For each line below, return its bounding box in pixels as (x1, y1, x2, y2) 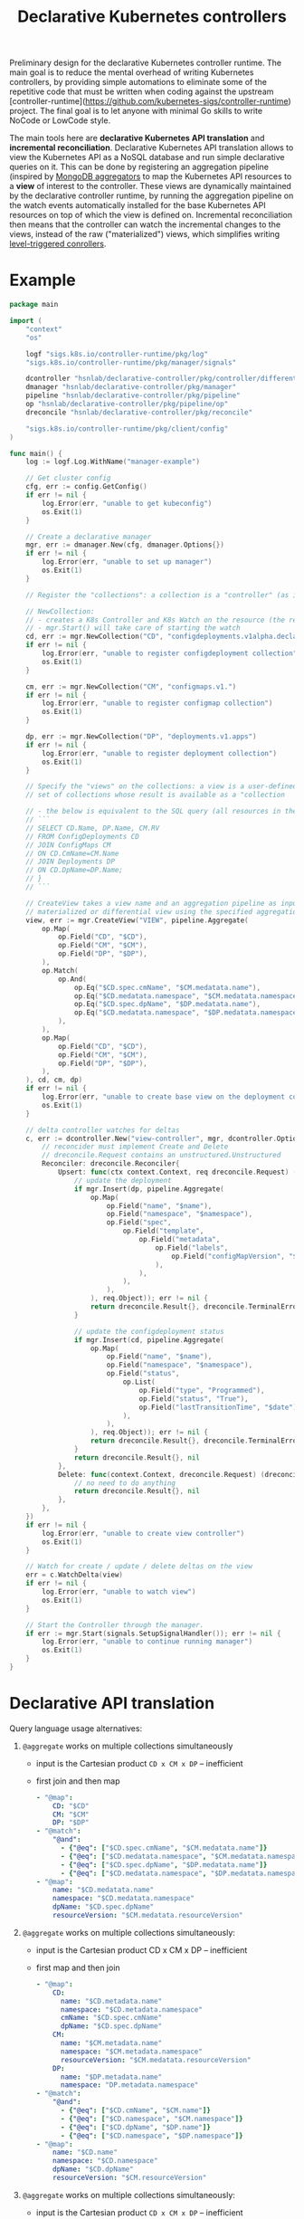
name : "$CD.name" (52, 2148, 118, 2157)
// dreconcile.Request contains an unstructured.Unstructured (42, 1151, 281, 1160)
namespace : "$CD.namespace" (52, 2157, 158, 2166)
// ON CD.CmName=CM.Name (25, 849, 119, 858)
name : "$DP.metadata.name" (60, 2072, 163, 2081)
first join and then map (35, 1776, 120, 1786)
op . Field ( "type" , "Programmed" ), (138, 1386, 265, 1395)
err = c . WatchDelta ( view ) (25, 1570, 124, 1580)
